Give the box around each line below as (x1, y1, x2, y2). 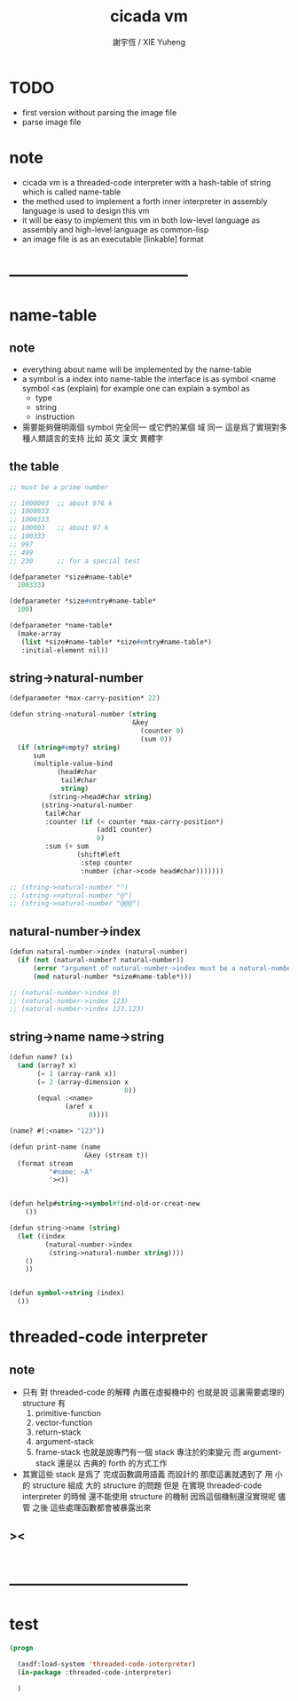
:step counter (80, 858, 133, 867)
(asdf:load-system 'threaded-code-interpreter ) (17, 1659, 197, 1668)
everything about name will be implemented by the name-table (21, 364, 252, 375)
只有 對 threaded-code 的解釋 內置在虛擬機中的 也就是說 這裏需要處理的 (21, 1387, 286, 1397)
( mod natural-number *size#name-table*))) (32, 972, 192, 981)
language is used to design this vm (21, 205, 150, 216)
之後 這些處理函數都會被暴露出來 (32, 1502, 152, 1513)
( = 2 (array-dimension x (36, 1077, 129, 1087)
